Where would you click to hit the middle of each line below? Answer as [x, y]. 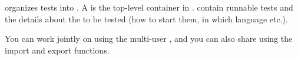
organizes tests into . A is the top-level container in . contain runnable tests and [149, 7]
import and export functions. [57, 50]
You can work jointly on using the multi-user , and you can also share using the [149, 39]
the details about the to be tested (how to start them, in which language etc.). [146, 19]
